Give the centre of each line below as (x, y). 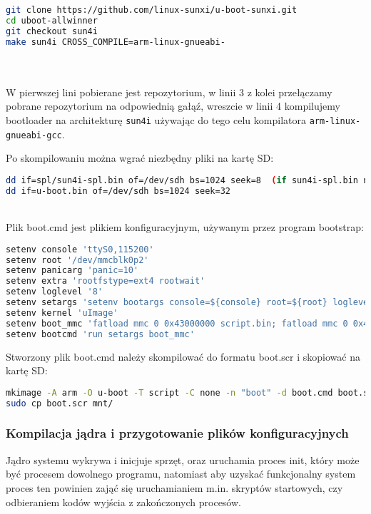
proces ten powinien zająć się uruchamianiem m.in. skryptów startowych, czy (174, 487)
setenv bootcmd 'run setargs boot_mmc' (100, 334)
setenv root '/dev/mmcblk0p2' (77, 260)
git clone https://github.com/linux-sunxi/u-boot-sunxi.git (152, 10)
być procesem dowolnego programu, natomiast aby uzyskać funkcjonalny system (181, 474)
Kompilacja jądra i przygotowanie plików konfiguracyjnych (177, 433)
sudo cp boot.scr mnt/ (60, 403)
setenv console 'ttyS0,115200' (80, 249)
